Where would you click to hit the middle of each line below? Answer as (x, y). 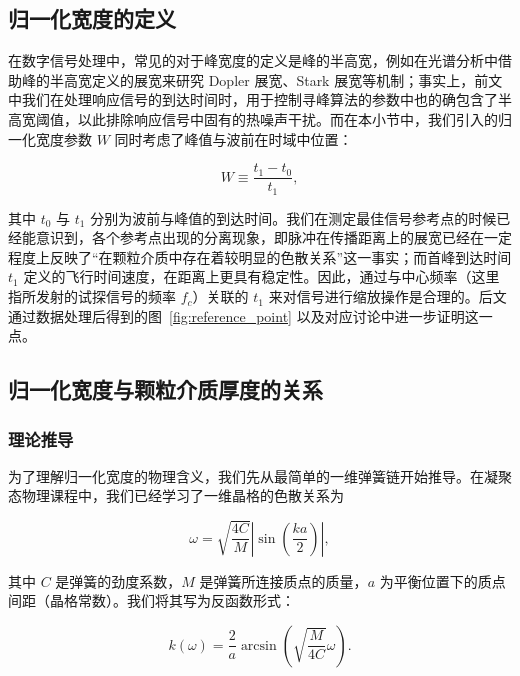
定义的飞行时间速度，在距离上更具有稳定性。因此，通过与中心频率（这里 (261, 276)
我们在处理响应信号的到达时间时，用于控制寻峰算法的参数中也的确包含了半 (266, 99)
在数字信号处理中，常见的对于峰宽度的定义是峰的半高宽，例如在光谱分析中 (253, 60)
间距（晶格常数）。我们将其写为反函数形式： (151, 600)
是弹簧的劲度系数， (118, 580)
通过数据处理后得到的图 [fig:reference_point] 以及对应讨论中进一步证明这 (243, 315)
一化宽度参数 (50, 138)
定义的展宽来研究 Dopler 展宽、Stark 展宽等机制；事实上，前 (290, 79)
